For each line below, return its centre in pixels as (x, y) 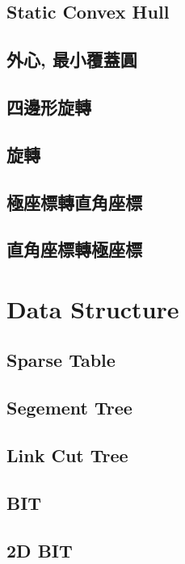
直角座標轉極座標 (74, 249)
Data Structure (93, 308)
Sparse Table (61, 360)
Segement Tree (69, 408)
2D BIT (40, 550)
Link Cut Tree (67, 455)
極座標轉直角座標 (74, 202)
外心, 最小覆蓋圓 (72, 59)
